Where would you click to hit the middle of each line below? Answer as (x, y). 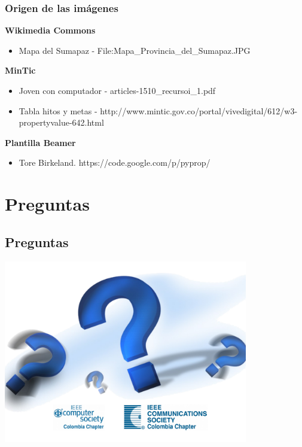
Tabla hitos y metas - (58, 110)
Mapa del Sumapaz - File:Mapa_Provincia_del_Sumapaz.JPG (135, 50)
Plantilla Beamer (40, 142)
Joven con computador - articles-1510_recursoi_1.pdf (117, 90)
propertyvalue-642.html (61, 122)
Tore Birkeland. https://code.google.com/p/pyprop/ (115, 162)
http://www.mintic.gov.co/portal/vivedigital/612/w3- (199, 110)
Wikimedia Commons (50, 30)
